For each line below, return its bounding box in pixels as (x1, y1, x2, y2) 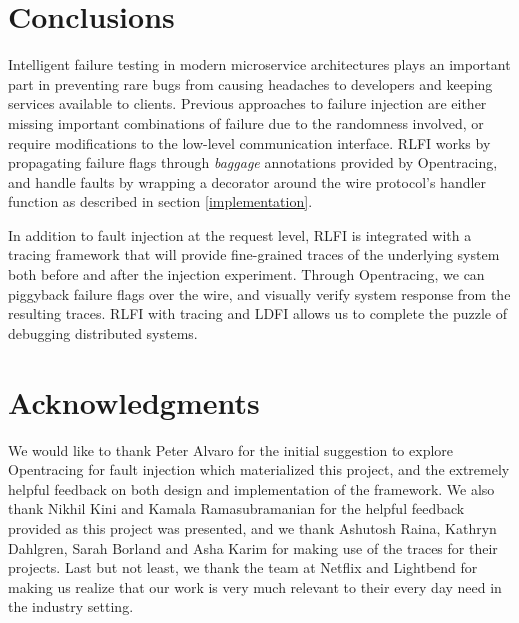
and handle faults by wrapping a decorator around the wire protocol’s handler (8, 171, 487, 192)
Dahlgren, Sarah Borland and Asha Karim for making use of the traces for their (8, 537, 498, 558)
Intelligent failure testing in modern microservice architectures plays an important (8, 54, 511, 75)
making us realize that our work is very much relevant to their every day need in (8, 576, 502, 597)
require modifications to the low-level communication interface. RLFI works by (8, 132, 491, 153)
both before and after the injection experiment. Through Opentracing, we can (8, 264, 485, 285)
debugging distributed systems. (8, 322, 198, 343)
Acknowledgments (8, 381, 260, 422)
